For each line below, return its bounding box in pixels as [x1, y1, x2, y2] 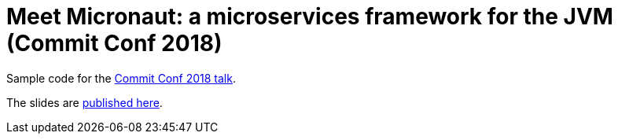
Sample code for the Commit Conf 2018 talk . [6, 71, 236, 85]
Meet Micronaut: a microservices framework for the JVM [6, 3, 613, 30]
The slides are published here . [6, 95, 163, 109]
